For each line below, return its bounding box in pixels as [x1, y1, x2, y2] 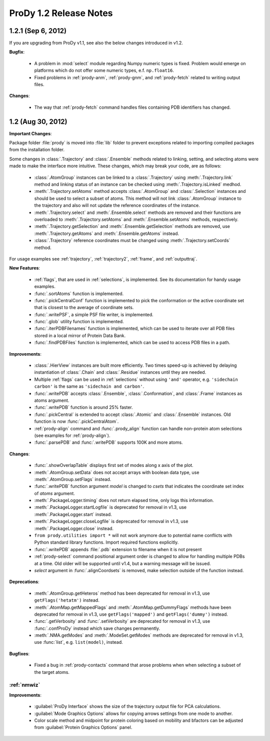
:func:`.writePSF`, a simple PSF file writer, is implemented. [34, 311, 153, 318]
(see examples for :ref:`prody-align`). [34, 432, 110, 438]
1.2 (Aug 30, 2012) [9, 117, 67, 126]
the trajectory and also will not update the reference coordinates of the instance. [34, 202, 200, 208]
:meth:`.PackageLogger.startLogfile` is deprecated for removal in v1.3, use [34, 504, 187, 511]
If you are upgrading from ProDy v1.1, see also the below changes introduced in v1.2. [9, 40, 183, 46]
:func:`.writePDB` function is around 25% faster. [34, 404, 133, 410]
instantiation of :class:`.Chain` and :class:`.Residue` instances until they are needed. [34, 369, 206, 375]
